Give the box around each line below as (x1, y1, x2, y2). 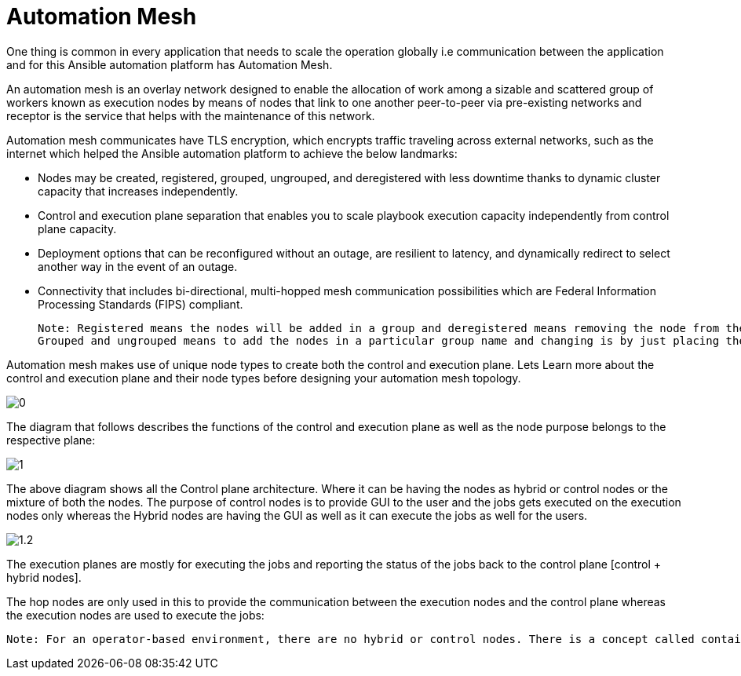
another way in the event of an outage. (38, 259, 238, 273)
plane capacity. (38, 221, 117, 236)
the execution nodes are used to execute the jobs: (6, 608, 265, 622)
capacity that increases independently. (38, 184, 239, 198)
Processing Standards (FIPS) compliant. (38, 297, 243, 311)
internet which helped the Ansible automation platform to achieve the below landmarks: (6, 146, 458, 160)
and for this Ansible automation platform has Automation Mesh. (6, 57, 333, 71)
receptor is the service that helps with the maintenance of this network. (6, 108, 375, 122)
